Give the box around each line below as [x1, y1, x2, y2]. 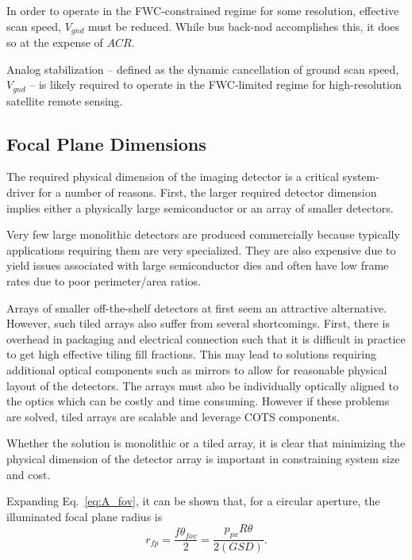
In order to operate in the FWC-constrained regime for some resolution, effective [6, 2, 399, 18]
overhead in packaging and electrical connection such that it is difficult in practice [6, 330, 406, 347]
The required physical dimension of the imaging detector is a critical [6, 168, 339, 185]
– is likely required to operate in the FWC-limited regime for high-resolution [29, 76, 402, 93]
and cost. [6, 466, 51, 482]
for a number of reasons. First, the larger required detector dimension [38, 184, 377, 201]
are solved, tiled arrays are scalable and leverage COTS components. [6, 408, 340, 424]
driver [6, 184, 35, 201]
